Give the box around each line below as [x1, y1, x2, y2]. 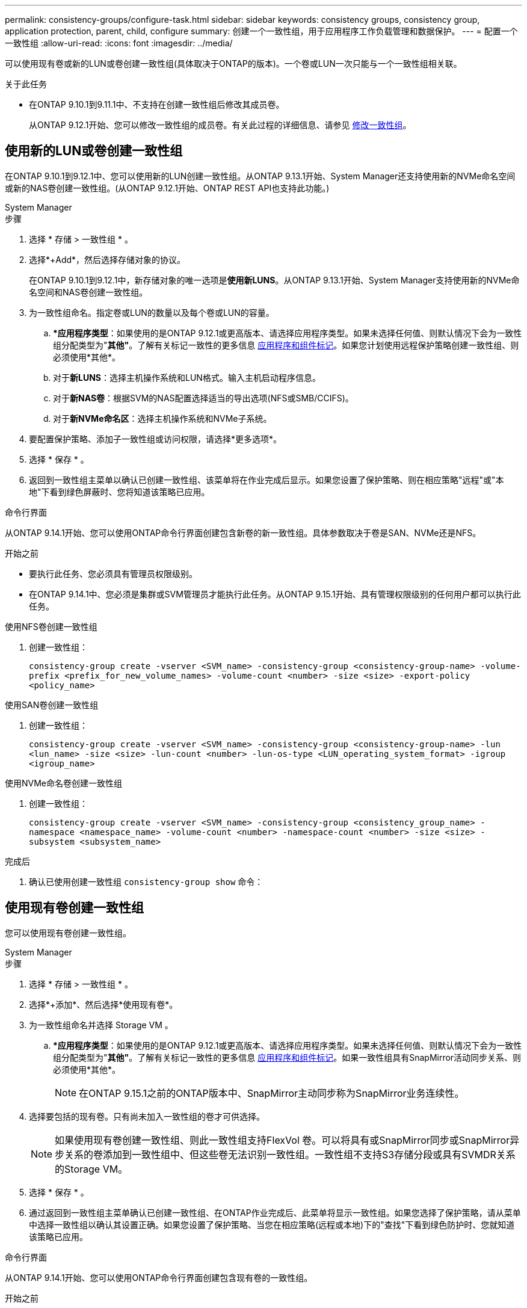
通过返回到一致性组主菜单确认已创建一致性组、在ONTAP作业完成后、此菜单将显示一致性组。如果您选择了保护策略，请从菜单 [29, 1207, 521, 1218]
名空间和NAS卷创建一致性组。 [29, 286, 148, 297]
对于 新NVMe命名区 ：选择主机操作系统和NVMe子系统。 [53, 413, 272, 424]
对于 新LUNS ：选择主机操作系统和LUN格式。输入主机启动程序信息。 [53, 372, 321, 383]
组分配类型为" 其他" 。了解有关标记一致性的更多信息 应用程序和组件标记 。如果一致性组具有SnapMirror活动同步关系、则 [53, 1052, 522, 1063]
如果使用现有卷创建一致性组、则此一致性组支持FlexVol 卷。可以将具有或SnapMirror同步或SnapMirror [55, 1134, 510, 1146]
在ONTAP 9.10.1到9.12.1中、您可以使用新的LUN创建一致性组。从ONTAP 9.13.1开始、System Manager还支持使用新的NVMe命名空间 [5, 170, 516, 181]
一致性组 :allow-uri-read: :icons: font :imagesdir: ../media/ [5, 38, 233, 48]
